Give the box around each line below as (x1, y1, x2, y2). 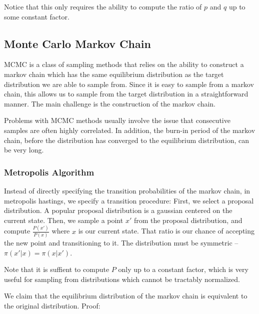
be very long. (4, 144, 44, 155)
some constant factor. (4, 11, 69, 21)
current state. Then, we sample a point (4, 214, 123, 225)
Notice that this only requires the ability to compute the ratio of (4, 1, 202, 11)
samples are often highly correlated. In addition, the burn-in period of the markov (4, 124, 255, 135)
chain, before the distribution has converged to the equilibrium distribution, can (4, 134, 249, 145)
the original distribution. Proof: (4, 300, 100, 310)
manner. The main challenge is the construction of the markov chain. (4, 98, 215, 108)
